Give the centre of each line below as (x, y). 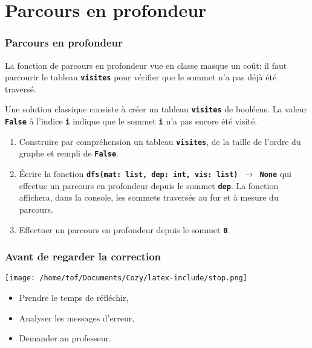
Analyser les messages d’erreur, (77, 317)
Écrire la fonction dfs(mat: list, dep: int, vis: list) (128, 174)
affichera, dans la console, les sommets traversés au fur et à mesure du (149, 197)
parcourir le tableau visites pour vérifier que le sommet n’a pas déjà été (141, 77)
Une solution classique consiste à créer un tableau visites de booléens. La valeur (156, 109)
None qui (275, 174)
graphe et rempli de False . (69, 153)
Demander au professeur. (65, 338)
